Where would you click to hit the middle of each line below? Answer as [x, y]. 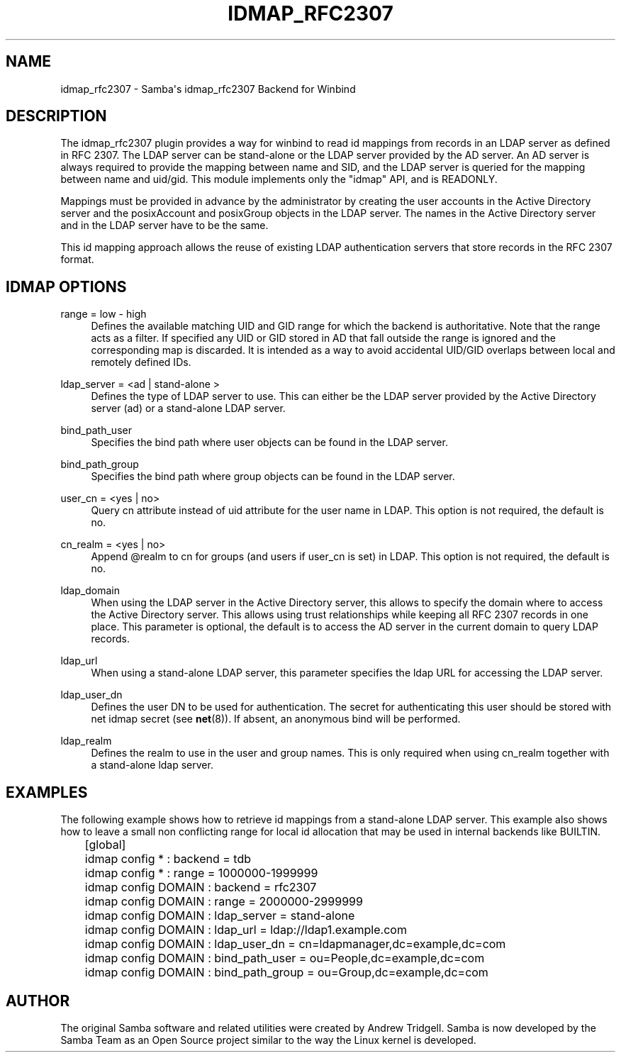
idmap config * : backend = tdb [168, 859]
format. [77, 260]
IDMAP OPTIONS [66, 286]
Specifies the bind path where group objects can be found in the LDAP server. [273, 477]
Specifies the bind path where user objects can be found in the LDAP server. [269, 442]
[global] [105, 845]
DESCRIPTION [56, 116]
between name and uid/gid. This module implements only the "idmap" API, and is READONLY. [279, 179]
